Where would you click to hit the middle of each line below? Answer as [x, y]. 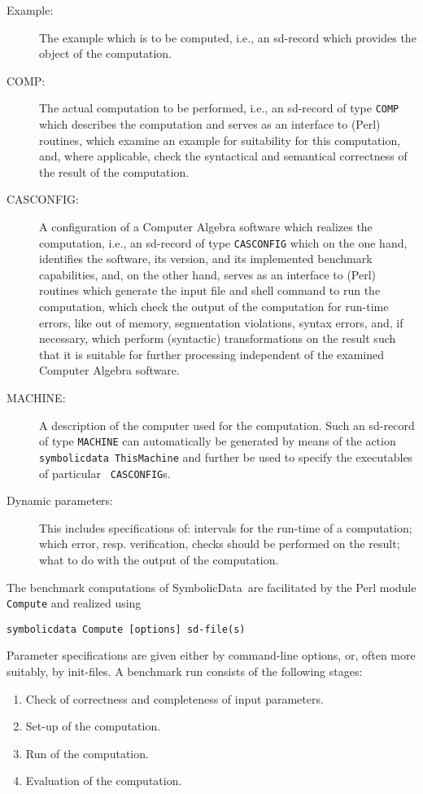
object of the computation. [105, 53]
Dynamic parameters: [60, 500]
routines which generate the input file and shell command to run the [210, 290]
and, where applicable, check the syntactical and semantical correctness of [223, 156]
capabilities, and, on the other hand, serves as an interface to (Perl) [208, 274]
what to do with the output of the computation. [159, 559]
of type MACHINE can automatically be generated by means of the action [218, 441]
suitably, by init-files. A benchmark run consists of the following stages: [185, 671]
